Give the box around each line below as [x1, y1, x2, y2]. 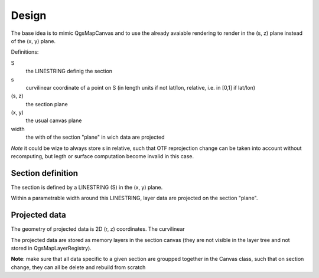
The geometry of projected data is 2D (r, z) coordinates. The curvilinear [11, 225, 185, 233]
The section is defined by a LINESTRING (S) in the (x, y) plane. [11, 184, 163, 191]
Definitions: [11, 48, 39, 55]
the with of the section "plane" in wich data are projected [25, 133, 165, 141]
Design [11, 9, 47, 22]
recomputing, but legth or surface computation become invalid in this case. [11, 153, 194, 160]
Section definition [11, 168, 78, 178]
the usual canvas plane [25, 117, 82, 124]
